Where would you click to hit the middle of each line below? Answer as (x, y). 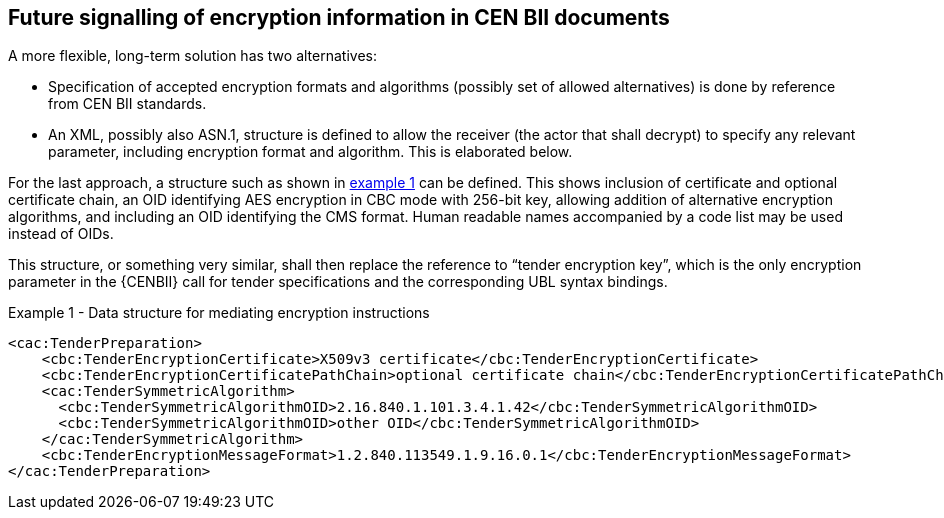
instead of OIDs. (61, 234)
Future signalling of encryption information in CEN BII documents (339, 17)
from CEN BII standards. (127, 104)
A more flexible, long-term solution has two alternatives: (192, 56)
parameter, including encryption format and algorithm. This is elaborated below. (310, 152)
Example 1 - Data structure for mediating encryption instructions (219, 313)
